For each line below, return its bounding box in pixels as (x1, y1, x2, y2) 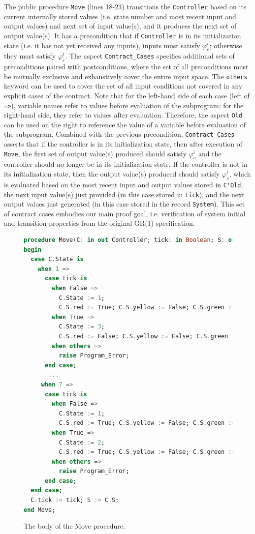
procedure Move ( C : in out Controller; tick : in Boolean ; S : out (24, 237, 239, 244)
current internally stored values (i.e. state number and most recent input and (4, 11, 236, 21)
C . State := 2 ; (59, 439, 105, 446)
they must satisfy (4, 51, 56, 61)
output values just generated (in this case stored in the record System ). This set (4, 199, 245, 209)
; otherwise (209, 40, 242, 50)
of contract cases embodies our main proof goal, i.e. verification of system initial (4, 208, 246, 218)
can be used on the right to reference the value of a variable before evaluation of (4, 119, 246, 129)
